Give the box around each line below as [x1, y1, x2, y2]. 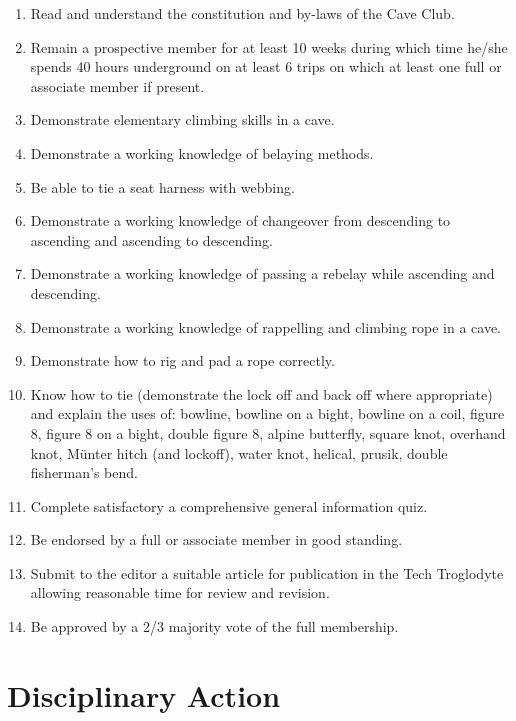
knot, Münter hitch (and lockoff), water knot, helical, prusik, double [30, 442, 448, 463]
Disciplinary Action [7, 674, 281, 715]
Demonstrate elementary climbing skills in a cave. [30, 109, 335, 130]
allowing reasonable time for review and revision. [30, 582, 330, 603]
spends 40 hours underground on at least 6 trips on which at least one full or [30, 56, 502, 77]
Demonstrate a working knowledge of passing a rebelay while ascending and [30, 263, 495, 284]
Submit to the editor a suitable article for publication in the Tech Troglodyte [30, 562, 504, 583]
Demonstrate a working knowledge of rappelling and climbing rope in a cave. [30, 316, 502, 337]
